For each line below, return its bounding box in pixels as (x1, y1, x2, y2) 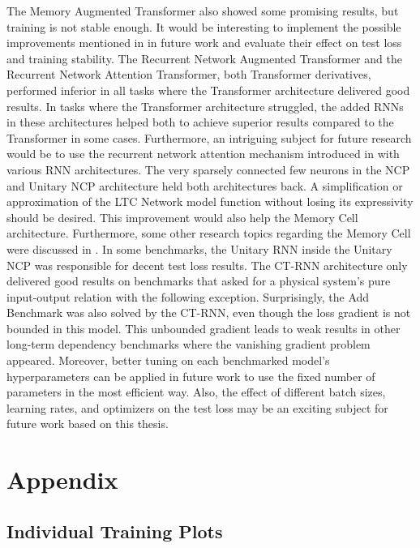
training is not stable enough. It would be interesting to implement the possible (6, 18, 401, 35)
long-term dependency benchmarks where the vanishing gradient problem (6, 336, 371, 353)
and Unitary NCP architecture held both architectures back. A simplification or (6, 177, 403, 194)
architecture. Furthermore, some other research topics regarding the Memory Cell (6, 225, 411, 242)
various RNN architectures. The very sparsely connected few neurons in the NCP (6, 161, 410, 178)
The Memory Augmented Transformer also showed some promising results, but (6, 2, 399, 19)
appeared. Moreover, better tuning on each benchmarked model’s (6, 352, 330, 369)
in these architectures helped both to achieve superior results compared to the (6, 113, 394, 131)
